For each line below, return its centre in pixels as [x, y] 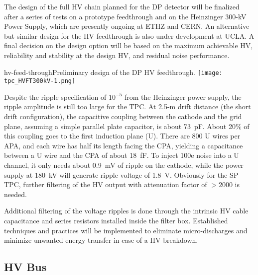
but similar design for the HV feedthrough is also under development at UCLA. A [129, 35]
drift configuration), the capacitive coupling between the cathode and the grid [123, 116]
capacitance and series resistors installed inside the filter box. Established [116, 220]
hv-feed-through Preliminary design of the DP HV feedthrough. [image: [113, 72]
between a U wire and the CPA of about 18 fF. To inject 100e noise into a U [122, 155]
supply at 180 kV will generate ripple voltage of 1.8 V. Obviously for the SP [121, 174]
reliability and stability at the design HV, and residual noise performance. [117, 55]
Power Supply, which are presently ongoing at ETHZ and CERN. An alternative [127, 26]
